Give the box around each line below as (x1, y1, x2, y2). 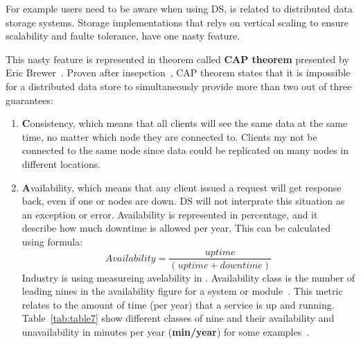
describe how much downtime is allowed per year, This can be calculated (21, 221, 331, 235)
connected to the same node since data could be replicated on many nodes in (21, 143, 349, 157)
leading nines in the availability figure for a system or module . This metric (21, 284, 343, 298)
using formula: (21, 234, 83, 248)
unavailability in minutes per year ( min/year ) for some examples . (21, 324, 310, 338)
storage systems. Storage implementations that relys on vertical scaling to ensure (6, 15, 349, 29)
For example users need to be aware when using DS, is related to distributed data (6, 1, 353, 15)
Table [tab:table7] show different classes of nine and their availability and (21, 311, 335, 325)
